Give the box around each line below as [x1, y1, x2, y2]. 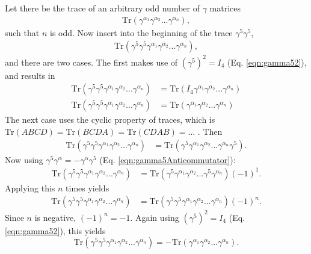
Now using [5, 153, 43, 166]
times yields [66, 181, 109, 194]
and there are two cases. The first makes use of [5, 55, 178, 68]
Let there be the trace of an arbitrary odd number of [5, 2, 200, 14]
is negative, [34, 211, 76, 223]
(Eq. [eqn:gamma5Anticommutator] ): [99, 153, 236, 166]
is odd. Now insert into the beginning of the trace [49, 26, 233, 39]
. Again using [130, 211, 179, 223]
